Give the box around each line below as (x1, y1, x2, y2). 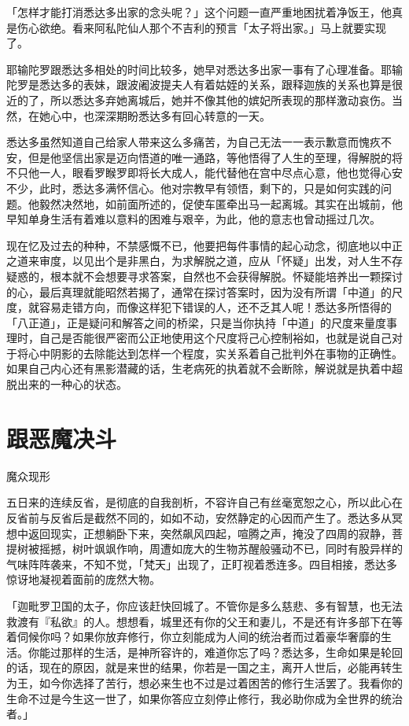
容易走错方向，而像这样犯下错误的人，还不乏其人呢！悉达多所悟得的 (39, 299, 392, 315)
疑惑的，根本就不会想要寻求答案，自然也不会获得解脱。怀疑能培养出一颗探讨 (6, 267, 403, 284)
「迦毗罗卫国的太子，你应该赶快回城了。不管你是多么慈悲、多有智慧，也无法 (6, 597, 403, 614)
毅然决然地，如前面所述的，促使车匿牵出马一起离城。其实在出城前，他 (39, 195, 403, 212)
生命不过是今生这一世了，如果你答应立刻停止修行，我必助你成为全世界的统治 (6, 690, 403, 706)
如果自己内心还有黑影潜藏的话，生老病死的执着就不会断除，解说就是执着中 (6, 360, 392, 377)
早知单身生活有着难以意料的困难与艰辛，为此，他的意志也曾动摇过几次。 (6, 211, 381, 227)
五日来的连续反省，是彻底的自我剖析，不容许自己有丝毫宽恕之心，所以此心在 (6, 494, 403, 510)
